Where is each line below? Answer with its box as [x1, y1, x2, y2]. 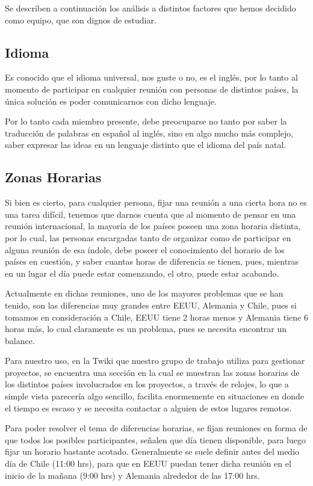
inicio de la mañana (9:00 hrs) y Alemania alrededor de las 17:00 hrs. [5, 469, 260, 481]
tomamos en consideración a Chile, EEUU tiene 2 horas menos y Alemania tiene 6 [5, 310, 308, 323]
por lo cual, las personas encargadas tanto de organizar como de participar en [5, 231, 291, 244]
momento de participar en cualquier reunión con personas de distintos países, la [5, 82, 299, 95]
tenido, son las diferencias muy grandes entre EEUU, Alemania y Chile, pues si [5, 298, 297, 311]
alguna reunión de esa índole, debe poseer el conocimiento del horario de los [5, 243, 285, 256]
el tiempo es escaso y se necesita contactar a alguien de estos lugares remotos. [5, 401, 292, 414]
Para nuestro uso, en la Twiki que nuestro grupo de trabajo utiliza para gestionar [5, 354, 305, 367]
